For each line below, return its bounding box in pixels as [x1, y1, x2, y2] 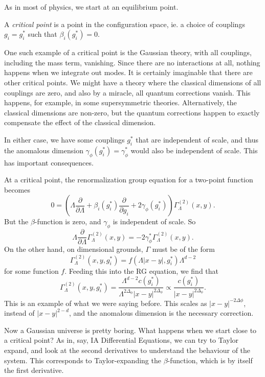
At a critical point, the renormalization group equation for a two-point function [4, 174, 253, 185]
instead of [4, 308, 35, 318]
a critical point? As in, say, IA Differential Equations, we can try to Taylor [4, 335, 239, 345]
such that [28, 29, 57, 39]
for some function [4, 265, 59, 276]
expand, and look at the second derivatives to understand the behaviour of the [4, 344, 251, 355]
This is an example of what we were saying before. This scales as [4, 297, 207, 308]
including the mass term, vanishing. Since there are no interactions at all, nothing [4, 57, 260, 67]
